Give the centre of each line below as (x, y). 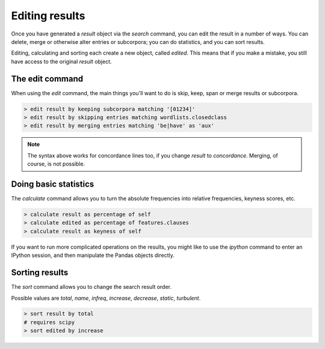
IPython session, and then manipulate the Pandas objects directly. (93, 255)
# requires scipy (49, 322)
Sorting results (40, 273)
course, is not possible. (56, 164)
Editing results (48, 16)
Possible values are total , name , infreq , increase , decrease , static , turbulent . (106, 298)
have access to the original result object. (61, 61)
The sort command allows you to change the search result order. (91, 287)
